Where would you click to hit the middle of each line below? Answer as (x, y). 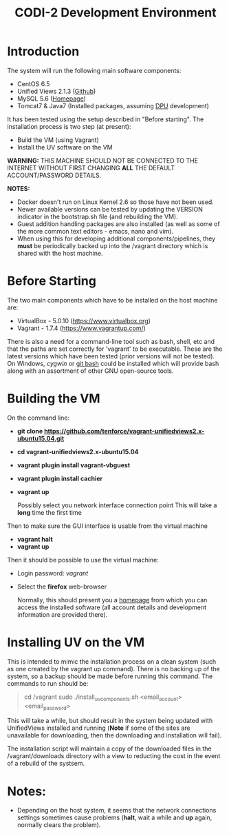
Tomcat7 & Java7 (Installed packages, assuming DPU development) (113, 105)
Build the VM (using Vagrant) (58, 140)
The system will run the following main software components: (94, 70)
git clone (30, 431)
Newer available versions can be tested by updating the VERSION (110, 209)
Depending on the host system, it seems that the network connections (117, 810)
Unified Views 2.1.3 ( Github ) (56, 91)
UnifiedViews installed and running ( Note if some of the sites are (99, 728)
